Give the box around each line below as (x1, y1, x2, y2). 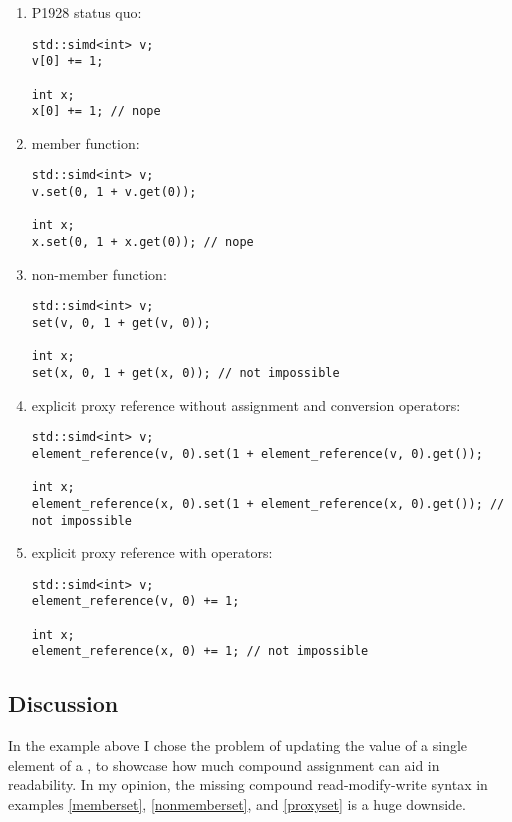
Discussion (8, 688, 119, 719)
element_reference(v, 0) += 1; (31, 594, 240, 609)
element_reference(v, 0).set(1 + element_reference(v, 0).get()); (31, 446, 483, 461)
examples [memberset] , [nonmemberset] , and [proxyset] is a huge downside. (8, 794, 466, 815)
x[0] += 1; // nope (31, 104, 161, 119)
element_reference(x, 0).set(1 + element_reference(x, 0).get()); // (31, 496, 505, 511)
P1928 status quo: (31, 2, 142, 22)
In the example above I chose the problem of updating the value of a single (8, 735, 468, 756)
